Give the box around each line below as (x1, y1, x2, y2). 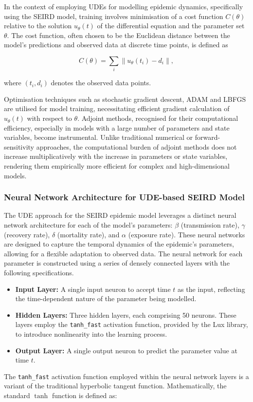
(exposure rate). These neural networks (128, 229, 245, 239)
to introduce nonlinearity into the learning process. (15, 329, 167, 339)
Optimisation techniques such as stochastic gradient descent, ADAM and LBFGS (4, 94, 246, 104)
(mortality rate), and (57, 229, 120, 239)
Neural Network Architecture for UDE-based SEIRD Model (4, 191, 245, 203)
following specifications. (4, 268, 74, 278)
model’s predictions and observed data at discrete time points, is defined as (4, 39, 228, 50)
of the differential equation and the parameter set (97, 20, 245, 31)
